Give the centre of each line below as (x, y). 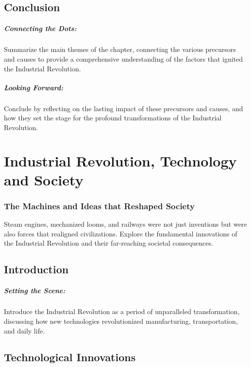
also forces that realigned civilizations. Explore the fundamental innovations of (121, 233)
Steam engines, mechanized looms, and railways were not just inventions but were (125, 224)
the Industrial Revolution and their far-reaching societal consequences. (109, 243)
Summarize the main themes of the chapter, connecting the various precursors (120, 49)
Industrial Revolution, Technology (120, 160)
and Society (44, 179)
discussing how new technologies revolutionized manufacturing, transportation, (121, 321)
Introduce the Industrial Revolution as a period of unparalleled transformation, (122, 311)
